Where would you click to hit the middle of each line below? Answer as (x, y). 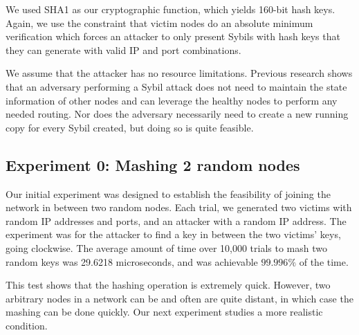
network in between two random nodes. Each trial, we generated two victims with (179, 207)
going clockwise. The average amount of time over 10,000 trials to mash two (166, 247)
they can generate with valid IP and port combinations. (123, 49)
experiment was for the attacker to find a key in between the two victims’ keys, (173, 234)
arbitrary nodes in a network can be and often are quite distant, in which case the (179, 298)
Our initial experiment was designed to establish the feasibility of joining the (168, 193)
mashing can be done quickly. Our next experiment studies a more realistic (164, 312)
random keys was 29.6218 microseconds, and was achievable (132, 261)
